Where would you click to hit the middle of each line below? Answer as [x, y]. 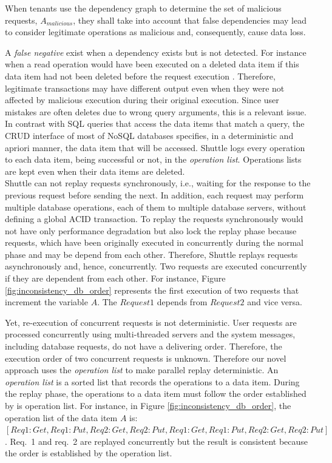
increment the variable [46, 302]
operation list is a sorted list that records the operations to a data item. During [152, 381]
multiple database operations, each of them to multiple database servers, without [156, 207]
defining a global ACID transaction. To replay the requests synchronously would [154, 219]
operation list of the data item [61, 417]
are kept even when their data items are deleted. [95, 171]
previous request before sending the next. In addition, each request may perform [154, 194]
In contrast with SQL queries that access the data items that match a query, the [155, 123]
